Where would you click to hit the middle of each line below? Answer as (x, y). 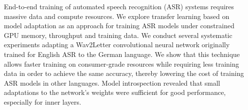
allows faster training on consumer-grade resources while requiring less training (122, 64)
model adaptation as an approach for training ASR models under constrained (119, 26)
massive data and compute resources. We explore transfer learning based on (117, 16)
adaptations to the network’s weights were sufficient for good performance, (115, 92)
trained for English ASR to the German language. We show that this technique (122, 54)
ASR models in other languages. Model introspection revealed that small (112, 82)
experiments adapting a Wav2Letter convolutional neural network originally (117, 45)
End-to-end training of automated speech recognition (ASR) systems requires (119, 6)
